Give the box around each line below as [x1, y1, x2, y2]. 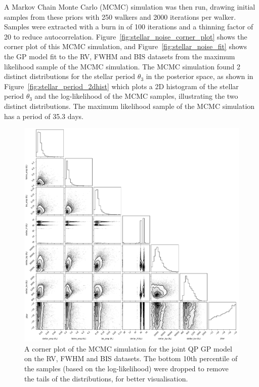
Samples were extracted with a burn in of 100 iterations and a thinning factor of [4, 21, 253, 32]
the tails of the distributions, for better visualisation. [24, 373, 188, 383]
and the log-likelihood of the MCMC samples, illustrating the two [34, 91, 238, 101]
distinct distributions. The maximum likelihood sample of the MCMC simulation [4, 100, 255, 111]
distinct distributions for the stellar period [4, 71, 136, 82]
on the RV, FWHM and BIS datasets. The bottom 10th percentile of [24, 353, 238, 364]
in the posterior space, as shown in [146, 71, 253, 82]
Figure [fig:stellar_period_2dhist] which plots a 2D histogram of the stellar [4, 81, 239, 91]
